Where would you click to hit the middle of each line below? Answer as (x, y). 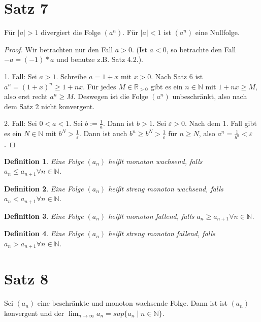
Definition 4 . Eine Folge (44, 233)
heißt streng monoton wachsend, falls (166, 188)
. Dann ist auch (103, 133)
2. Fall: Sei (21, 123)
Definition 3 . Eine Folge (44, 216)
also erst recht (26, 96)
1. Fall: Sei (21, 76)
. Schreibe (71, 76)
